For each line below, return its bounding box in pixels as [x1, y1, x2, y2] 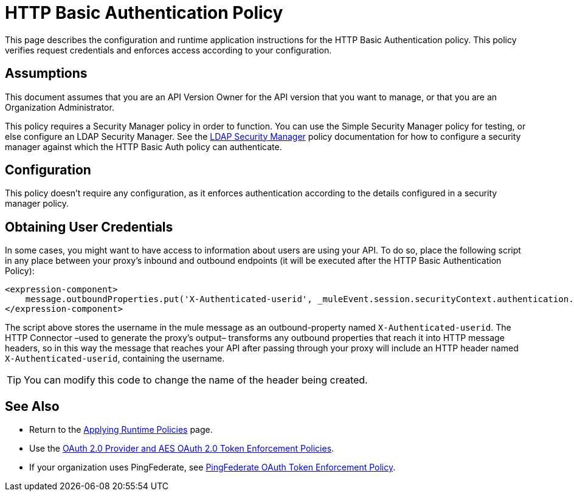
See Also [5, 398, 60, 414]
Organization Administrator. [5, 102, 114, 112]
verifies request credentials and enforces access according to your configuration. [5, 44, 332, 55]
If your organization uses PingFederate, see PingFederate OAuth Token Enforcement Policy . [29, 462, 396, 473]
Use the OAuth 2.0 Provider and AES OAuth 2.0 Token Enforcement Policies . [29, 443, 334, 454]
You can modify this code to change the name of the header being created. [24, 374, 368, 387]
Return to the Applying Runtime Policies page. [29, 424, 213, 435]
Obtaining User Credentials [5, 219, 173, 235]
